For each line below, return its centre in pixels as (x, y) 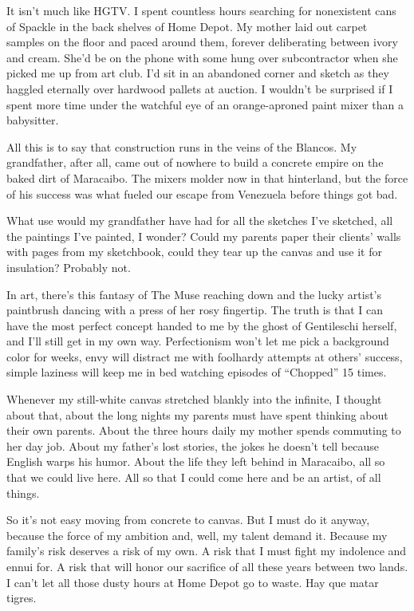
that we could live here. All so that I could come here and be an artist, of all (194, 477)
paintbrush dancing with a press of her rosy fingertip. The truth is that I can (195, 310)
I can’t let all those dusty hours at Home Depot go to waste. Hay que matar (193, 582)
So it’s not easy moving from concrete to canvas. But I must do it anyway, (188, 520)
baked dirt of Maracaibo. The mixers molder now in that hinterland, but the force (207, 177)
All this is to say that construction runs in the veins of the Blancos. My (182, 146)
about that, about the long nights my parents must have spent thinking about (197, 414)
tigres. (22, 598)
